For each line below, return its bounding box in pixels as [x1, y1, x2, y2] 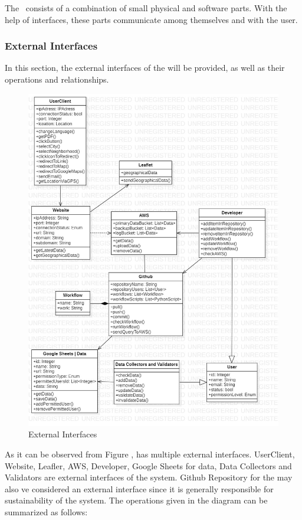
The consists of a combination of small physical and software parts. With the [5, 2, 287, 14]
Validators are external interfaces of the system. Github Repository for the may [5, 471, 293, 483]
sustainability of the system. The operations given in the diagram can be [5, 494, 268, 506]
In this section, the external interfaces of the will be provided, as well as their [5, 61, 285, 74]
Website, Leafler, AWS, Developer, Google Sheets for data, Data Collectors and [5, 459, 292, 472]
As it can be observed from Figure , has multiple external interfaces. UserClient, [5, 447, 295, 460]
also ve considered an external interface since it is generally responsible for [5, 482, 274, 495]
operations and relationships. [5, 73, 109, 85]
